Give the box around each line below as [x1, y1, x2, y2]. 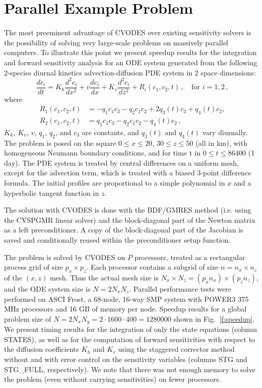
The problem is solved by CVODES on [4, 251, 125, 262]
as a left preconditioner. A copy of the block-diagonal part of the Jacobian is [4, 224, 244, 235]
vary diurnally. [202, 126, 248, 137]
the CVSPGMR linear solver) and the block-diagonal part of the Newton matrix [4, 214, 255, 225]
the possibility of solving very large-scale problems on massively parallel [4, 37, 228, 47]
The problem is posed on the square [4, 137, 116, 148]
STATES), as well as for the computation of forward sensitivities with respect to [4, 333, 255, 344]
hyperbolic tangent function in [4, 187, 99, 198]
